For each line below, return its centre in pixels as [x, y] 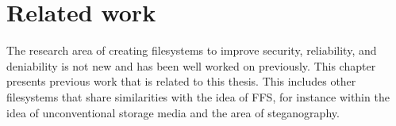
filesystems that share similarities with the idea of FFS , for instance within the [198, 96]
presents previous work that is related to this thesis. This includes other [181, 81]
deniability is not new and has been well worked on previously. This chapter [191, 65]
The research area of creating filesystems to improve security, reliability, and [192, 50]
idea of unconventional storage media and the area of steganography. [173, 112]
